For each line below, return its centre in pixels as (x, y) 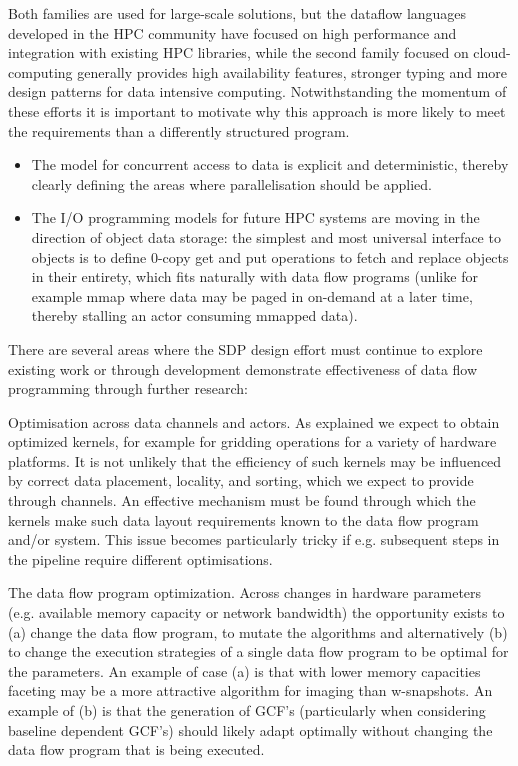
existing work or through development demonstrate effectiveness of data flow (243, 368)
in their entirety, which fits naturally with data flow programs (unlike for (254, 276)
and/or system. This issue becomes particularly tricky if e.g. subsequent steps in (254, 539)
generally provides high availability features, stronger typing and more (292, 71)
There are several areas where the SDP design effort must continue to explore (245, 348)
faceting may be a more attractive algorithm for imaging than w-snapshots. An (250, 690)
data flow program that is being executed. (136, 749)
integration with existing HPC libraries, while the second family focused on (238, 52)
